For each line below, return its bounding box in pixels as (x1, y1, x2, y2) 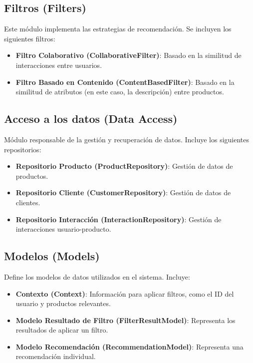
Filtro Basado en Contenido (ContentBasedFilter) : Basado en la (15, 76, 235, 87)
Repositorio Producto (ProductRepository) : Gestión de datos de (15, 161, 233, 171)
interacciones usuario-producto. (15, 224, 111, 234)
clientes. (15, 197, 40, 207)
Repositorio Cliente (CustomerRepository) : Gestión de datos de (15, 187, 231, 198)
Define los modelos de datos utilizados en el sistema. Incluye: (4, 271, 190, 282)
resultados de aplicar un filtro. (15, 325, 108, 335)
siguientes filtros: (4, 33, 55, 43)
